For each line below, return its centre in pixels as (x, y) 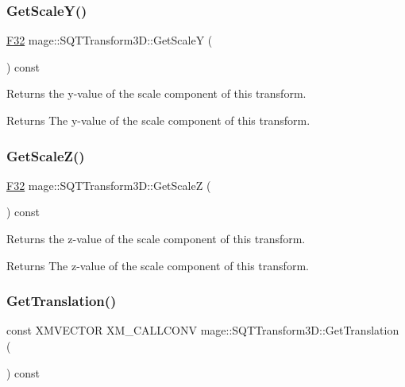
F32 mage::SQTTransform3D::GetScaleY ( (110, 40)
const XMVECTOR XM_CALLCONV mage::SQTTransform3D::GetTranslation (203, 330)
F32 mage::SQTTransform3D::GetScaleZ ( (109, 185)
